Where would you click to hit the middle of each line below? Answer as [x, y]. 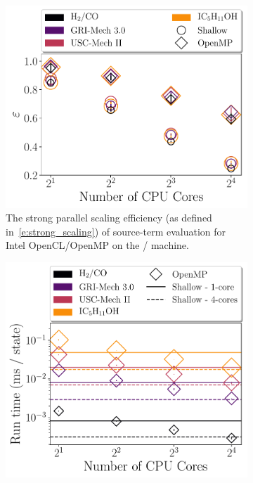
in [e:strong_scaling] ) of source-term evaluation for [116, 231]
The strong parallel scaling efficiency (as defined [109, 218]
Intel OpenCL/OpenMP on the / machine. [97, 245]
